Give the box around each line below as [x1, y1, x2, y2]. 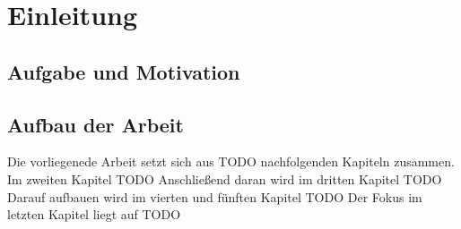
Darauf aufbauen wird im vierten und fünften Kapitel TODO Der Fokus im [7, 187, 422, 206]
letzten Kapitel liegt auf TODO [7, 205, 181, 224]
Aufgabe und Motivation [7, 57, 240, 85]
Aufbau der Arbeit [7, 110, 184, 138]
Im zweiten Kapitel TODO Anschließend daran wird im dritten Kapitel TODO [7, 169, 442, 188]
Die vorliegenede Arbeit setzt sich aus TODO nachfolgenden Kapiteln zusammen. [7, 152, 455, 171]
